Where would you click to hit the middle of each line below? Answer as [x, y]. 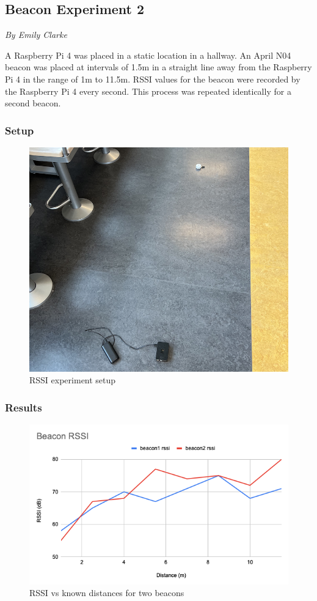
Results [24, 407]
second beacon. [33, 103]
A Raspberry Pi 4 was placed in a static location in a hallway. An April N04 [148, 55]
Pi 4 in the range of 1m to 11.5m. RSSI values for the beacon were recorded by [153, 79]
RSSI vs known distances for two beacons [107, 593]
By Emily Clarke [36, 35]
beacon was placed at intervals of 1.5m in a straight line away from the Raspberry [158, 67]
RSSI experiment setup [73, 380]
